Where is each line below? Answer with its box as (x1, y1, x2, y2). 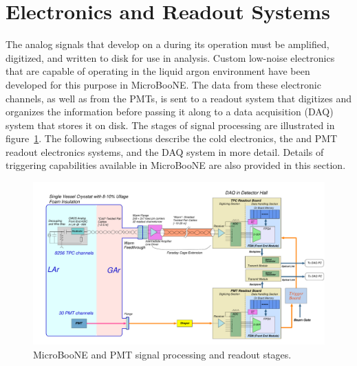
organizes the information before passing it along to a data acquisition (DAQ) (6, 104, 334, 119)
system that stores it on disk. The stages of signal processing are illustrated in (6, 117, 335, 132)
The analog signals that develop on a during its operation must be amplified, (6, 37, 329, 52)
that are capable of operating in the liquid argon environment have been (6, 64, 310, 78)
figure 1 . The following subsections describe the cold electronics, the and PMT (6, 131, 338, 146)
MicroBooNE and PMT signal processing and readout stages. (33, 347, 292, 361)
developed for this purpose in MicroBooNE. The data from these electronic (6, 77, 321, 91)
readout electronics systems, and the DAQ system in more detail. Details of (6, 144, 324, 159)
